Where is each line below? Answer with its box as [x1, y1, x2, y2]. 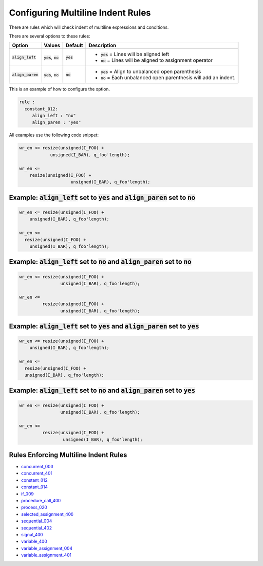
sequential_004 [21, 518, 52, 524]
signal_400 [21, 532, 43, 537]
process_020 [21, 504, 47, 511]
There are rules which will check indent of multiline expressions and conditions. [9, 24, 169, 30]
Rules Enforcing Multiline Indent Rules [9, 451, 128, 459]
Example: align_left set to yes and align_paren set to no [9, 193, 196, 201]
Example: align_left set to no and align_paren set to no [9, 258, 192, 266]
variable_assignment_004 [21, 545, 73, 551]
